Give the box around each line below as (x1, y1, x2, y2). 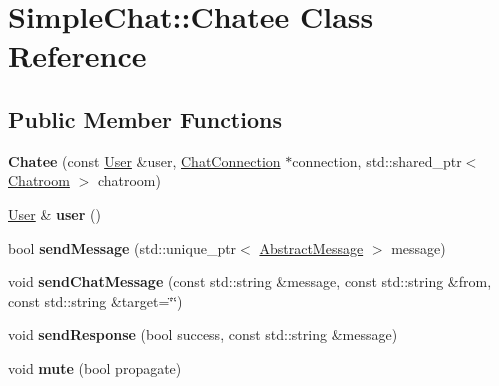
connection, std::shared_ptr (292, 150, 462, 171)
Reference (8, 35, 147, 76)
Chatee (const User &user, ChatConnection (8, 150, 281, 171)
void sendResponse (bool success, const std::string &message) (8, 324, 398, 345)
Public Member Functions (8, 103, 282, 134)
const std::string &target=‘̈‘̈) (8, 290, 183, 311)
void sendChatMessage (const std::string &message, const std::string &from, (8, 271, 492, 292)
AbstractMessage (259, 237, 364, 258)
